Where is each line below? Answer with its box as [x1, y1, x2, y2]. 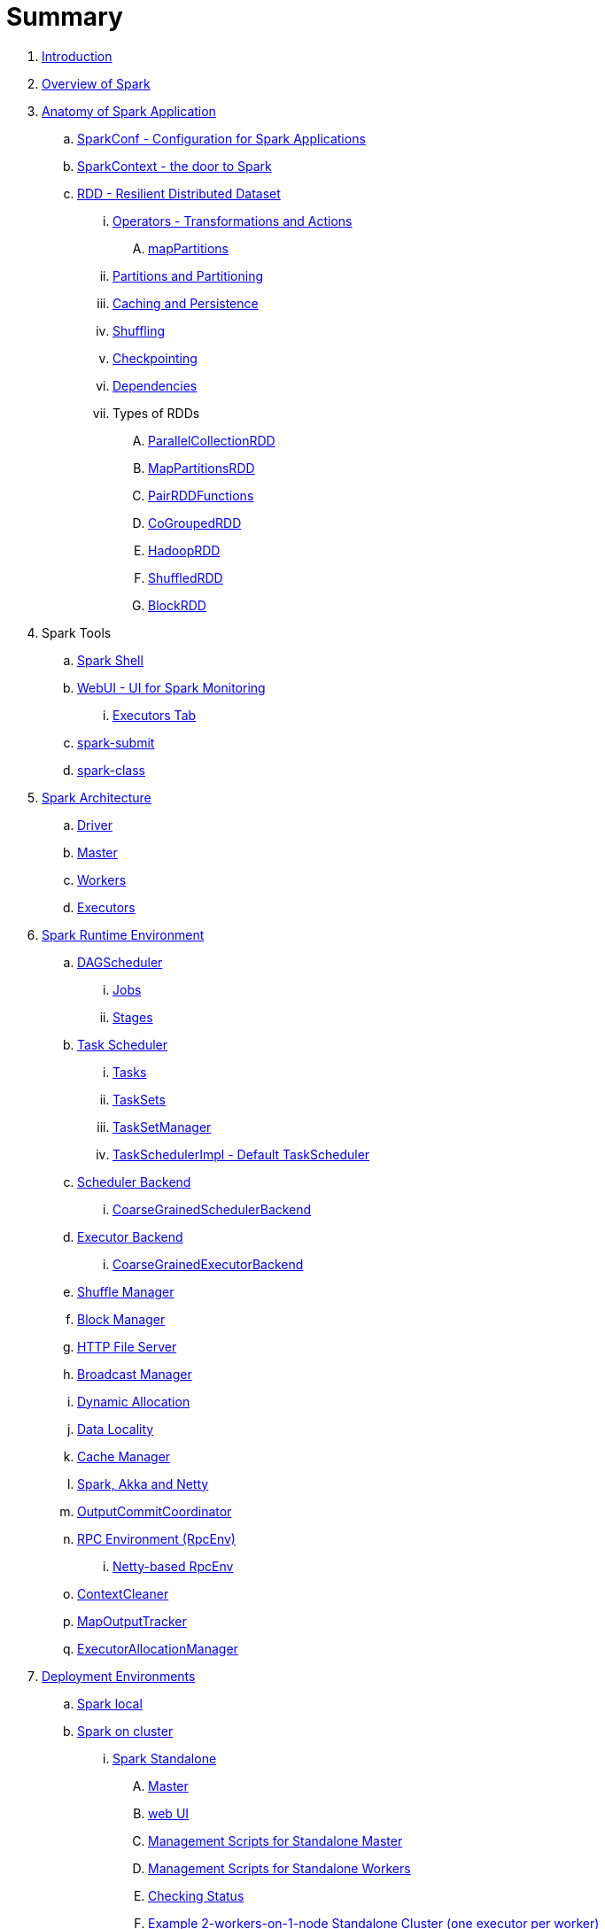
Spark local [77, 1695, 143, 1711]
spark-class [77, 762, 145, 778]
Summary [6, 2, 123, 32]
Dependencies [112, 377, 198, 393]
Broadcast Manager [77, 1366, 192, 1382]
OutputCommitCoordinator [77, 1503, 232, 1519]
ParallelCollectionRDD [148, 432, 275, 448]
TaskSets [112, 1091, 166, 1107]
